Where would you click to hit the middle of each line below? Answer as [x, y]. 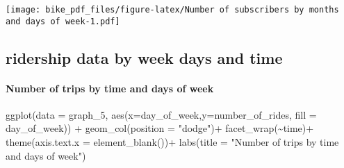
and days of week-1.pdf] [63, 21]
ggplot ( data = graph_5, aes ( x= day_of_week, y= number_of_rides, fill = [161, 114]
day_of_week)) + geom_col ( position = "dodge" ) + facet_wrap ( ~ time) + [160, 128]
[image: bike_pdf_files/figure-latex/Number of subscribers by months [172, 10]
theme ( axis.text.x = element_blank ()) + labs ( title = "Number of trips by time [172, 142]
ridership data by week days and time [144, 57]
